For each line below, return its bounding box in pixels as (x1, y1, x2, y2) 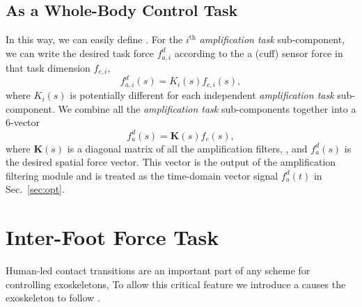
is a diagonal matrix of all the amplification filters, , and (67, 141, 308, 155)
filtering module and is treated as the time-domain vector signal (6, 168, 278, 182)
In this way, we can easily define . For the (6, 32, 183, 47)
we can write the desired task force (6, 45, 154, 60)
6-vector (6, 115, 40, 129)
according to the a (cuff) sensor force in (174, 45, 343, 60)
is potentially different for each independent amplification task (70, 88, 334, 102)
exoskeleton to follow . (6, 290, 100, 305)
